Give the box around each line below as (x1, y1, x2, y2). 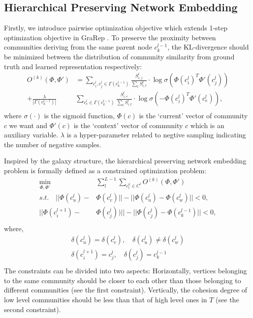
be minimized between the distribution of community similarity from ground (4, 51, 235, 61)
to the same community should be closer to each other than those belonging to (4, 275, 241, 285)
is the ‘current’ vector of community (139, 110, 248, 121)
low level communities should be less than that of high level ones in (4, 294, 207, 304)
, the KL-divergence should (167, 42, 249, 52)
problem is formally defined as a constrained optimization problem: (4, 165, 207, 176)
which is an (190, 120, 224, 130)
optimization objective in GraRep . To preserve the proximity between (4, 32, 216, 42)
